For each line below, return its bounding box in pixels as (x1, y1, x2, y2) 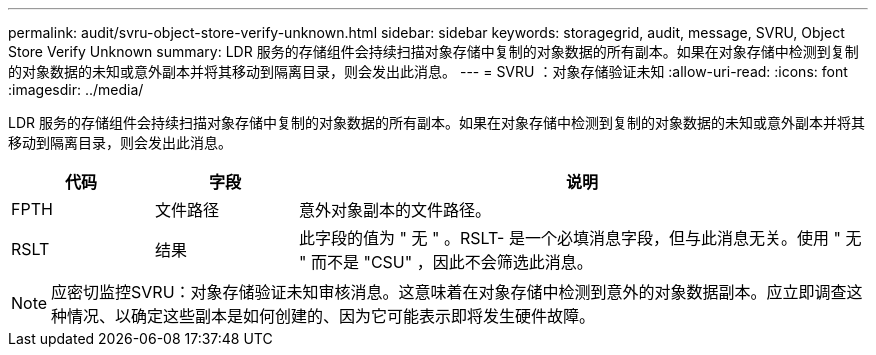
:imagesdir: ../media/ (8, 81, 144, 98)
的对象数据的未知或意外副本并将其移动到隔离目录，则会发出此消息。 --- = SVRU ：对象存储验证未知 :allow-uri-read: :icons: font (8, 63, 848, 80)
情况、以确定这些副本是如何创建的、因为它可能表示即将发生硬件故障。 (67, 306, 596, 326)
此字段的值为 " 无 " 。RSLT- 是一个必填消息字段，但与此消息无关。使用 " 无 (298, 228, 862, 248)
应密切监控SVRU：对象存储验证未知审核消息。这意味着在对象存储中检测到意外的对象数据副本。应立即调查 (51, 282, 847, 302)
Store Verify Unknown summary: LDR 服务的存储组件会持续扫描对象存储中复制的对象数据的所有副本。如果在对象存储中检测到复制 (8, 43, 859, 60)
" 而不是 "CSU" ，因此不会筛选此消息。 (298, 252, 593, 272)
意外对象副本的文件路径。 (298, 200, 491, 220)
